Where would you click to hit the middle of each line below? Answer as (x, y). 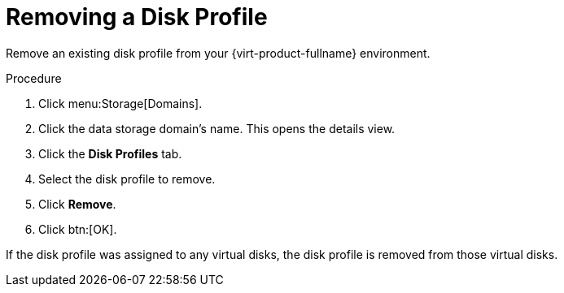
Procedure (34, 78)
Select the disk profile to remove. (127, 179)
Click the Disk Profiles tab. (110, 153)
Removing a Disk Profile (137, 17)
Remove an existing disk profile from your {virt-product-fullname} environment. (218, 53)
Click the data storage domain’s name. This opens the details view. (217, 128)
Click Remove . (77, 204)
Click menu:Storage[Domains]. (120, 103)
